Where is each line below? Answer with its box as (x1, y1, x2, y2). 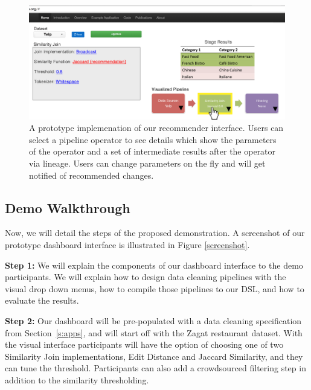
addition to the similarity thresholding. (5, 373, 149, 386)
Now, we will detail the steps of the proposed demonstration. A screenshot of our (5, 226, 305, 239)
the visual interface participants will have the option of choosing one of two (5, 338, 284, 351)
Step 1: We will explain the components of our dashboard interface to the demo (5, 258, 303, 271)
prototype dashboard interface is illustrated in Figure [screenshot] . (5, 238, 250, 251)
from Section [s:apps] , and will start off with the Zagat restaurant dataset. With (5, 326, 303, 339)
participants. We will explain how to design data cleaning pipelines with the (5, 270, 286, 283)
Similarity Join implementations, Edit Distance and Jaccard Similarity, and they (5, 350, 303, 362)
